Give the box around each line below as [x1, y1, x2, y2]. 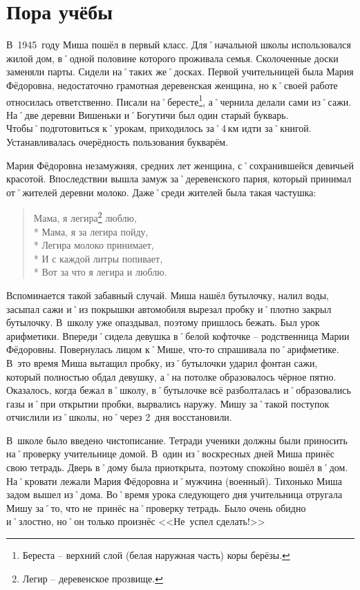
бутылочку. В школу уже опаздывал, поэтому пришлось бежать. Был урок [6, 315, 320, 330]
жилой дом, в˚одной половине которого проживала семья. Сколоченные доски [6, 50, 339, 65]
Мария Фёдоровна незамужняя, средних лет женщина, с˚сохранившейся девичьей [6, 158, 354, 172]
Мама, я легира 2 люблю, [33, 209, 137, 225]
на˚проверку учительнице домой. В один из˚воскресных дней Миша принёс [6, 446, 334, 461]
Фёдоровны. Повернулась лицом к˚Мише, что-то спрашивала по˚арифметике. [6, 342, 339, 356]
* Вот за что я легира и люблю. [33, 265, 167, 279]
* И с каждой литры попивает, [33, 251, 163, 265]
